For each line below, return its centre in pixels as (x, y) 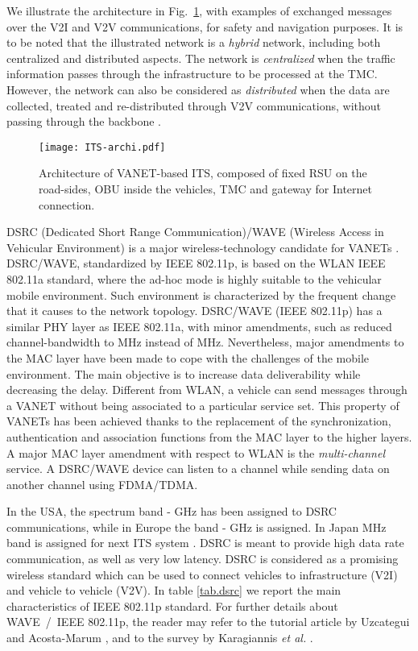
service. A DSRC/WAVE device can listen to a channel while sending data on (198, 469)
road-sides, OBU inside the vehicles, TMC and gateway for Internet (205, 189)
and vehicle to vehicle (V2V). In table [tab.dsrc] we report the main (174, 590)
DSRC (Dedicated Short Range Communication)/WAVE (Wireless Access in (195, 232)
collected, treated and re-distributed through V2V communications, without (194, 105)
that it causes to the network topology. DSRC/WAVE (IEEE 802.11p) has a (195, 311)
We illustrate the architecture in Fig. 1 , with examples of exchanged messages (199, 10)
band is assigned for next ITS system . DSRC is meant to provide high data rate (205, 543)
